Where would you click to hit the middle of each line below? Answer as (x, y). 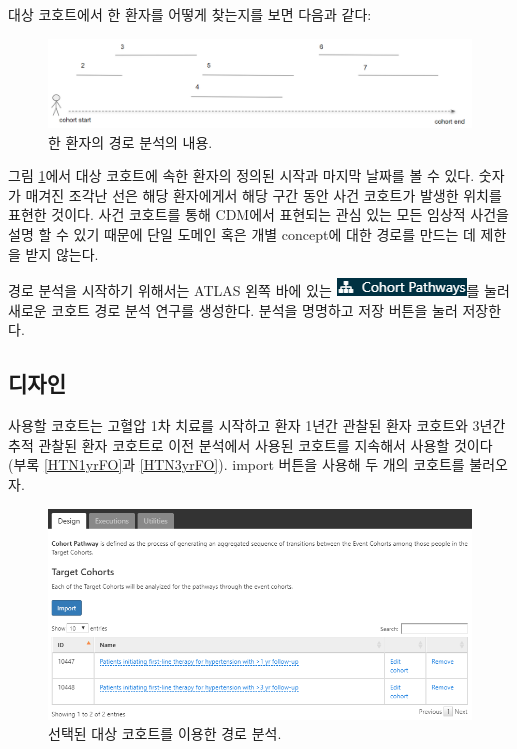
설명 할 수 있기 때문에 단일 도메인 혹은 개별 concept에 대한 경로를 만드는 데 (242, 234)
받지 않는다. (62, 253)
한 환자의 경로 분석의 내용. (130, 141)
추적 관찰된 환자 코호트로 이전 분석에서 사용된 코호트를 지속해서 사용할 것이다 (250, 444)
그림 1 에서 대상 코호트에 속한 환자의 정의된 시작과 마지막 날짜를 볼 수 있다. (241, 175)
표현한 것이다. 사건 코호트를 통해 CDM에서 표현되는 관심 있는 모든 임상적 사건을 (258, 214)
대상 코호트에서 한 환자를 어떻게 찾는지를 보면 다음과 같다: (190, 14)
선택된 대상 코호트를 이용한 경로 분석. (165, 733)
